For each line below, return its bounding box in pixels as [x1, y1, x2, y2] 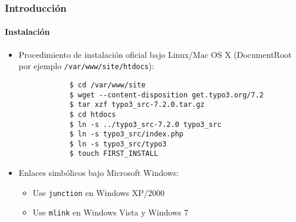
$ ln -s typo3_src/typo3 [69, 139, 167, 148]
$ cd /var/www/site [69, 80, 146, 89]
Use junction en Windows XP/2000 [32, 186, 165, 198]
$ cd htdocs [69, 110, 116, 119]
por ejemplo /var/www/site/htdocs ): [18, 60, 154, 72]
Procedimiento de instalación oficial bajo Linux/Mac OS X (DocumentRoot [18, 48, 292, 60]
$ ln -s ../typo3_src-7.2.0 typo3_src [69, 120, 222, 129]
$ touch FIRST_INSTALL [69, 149, 159, 158]
